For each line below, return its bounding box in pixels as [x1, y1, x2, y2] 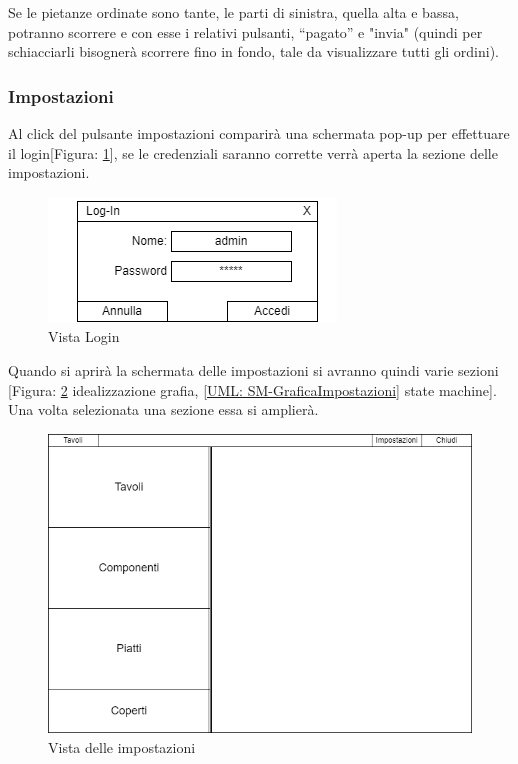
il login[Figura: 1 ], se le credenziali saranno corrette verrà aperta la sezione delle [8, 142, 498, 163]
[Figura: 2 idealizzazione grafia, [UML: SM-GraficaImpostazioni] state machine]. [8, 379, 497, 400]
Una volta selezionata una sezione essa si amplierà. [8, 399, 319, 420]
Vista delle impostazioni [48, 736, 196, 757]
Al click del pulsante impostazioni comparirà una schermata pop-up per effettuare [8, 123, 510, 143]
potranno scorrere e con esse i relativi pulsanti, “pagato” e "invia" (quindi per [8, 21, 483, 42]
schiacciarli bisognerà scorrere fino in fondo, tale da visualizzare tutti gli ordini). [8, 41, 500, 62]
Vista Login [48, 326, 120, 347]
